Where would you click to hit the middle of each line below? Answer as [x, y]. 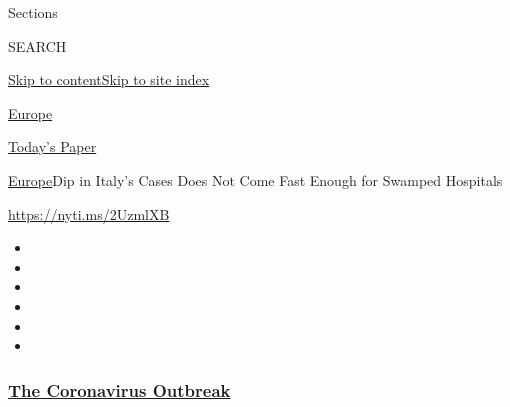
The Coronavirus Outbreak [119, 389]
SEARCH [37, 45]
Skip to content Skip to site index [109, 79]
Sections [33, 12]
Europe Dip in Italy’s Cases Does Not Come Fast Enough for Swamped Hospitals [255, 179]
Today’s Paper [52, 146]
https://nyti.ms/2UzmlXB [89, 213]
